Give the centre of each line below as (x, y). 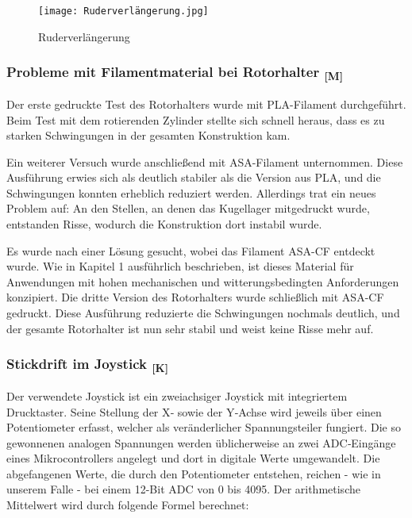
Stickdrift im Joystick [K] (88, 365)
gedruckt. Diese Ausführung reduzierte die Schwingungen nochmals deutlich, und (203, 313)
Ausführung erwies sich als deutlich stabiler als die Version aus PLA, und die (194, 177)
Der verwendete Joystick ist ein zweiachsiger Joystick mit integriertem (177, 395)
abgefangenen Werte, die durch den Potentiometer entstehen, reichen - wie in (194, 473)
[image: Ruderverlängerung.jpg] (123, 11)
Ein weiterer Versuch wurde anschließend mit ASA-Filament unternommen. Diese (205, 161)
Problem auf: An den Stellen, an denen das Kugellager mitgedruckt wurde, (188, 208)
